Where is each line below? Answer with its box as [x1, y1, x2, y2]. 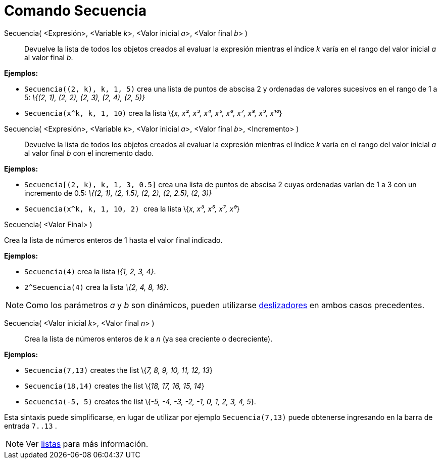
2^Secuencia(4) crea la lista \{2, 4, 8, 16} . [24, 282, 169, 291]
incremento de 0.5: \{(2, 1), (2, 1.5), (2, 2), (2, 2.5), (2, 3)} [24, 188, 212, 197]
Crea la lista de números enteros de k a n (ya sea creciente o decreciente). [24, 334, 273, 343]
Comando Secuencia [4, 2, 146, 19]
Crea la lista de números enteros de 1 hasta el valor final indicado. [4, 235, 223, 244]
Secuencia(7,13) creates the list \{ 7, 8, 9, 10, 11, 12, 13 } [24, 365, 213, 374]
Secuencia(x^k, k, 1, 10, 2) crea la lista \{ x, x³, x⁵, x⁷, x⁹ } [24, 204, 240, 213]
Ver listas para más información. [26, 438, 149, 449]
